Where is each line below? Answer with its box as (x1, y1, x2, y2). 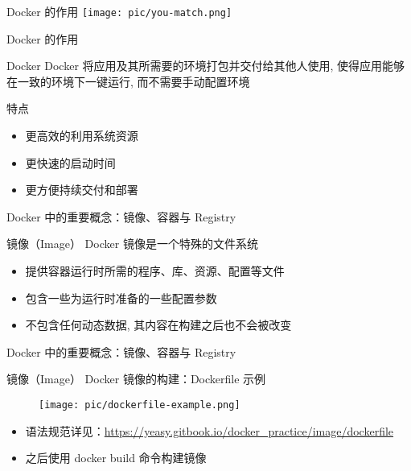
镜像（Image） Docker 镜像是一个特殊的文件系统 (6, 235, 258, 252)
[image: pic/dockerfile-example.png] (39, 399, 240, 411)
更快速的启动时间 (25, 154, 116, 171)
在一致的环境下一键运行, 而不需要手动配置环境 (6, 72, 250, 89)
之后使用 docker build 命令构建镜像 (25, 449, 207, 466)
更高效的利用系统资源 (25, 127, 138, 144)
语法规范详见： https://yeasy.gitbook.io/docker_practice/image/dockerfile (25, 422, 394, 439)
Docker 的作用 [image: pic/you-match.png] (6, 3, 232, 19)
